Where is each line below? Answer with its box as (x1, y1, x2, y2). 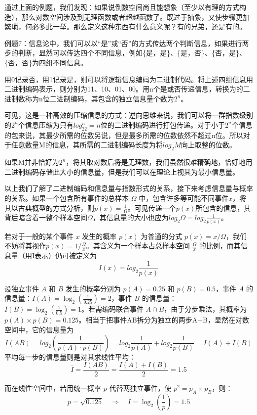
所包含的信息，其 (195, 202, 251, 213)
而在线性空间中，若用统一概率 (4, 383, 101, 393)
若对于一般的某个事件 (4, 231, 73, 241)
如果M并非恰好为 (4, 157, 59, 167)
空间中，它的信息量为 (4, 324, 73, 334)
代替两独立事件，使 (109, 383, 172, 393)
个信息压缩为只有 (18, 119, 73, 130)
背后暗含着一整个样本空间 (4, 212, 87, 223)
